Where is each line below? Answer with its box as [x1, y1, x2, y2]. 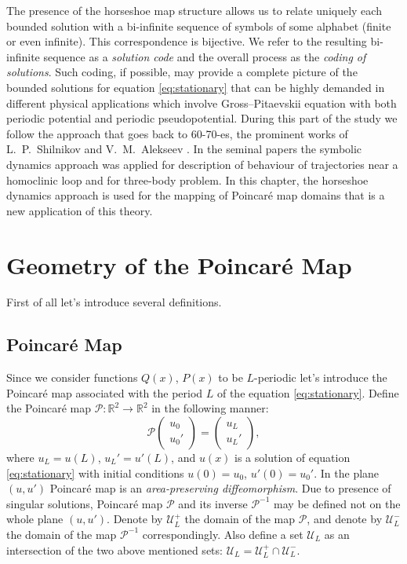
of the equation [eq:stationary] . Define [216, 384, 399, 401]
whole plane [6, 511, 64, 527]
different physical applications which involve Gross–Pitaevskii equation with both [6, 94, 397, 111]
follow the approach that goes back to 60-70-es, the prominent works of [6, 125, 348, 141]
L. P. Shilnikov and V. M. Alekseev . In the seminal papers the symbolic [6, 141, 362, 157]
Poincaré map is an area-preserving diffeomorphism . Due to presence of [49, 480, 391, 496]
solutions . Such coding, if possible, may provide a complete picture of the [6, 64, 358, 80]
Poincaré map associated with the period [6, 384, 203, 401]
